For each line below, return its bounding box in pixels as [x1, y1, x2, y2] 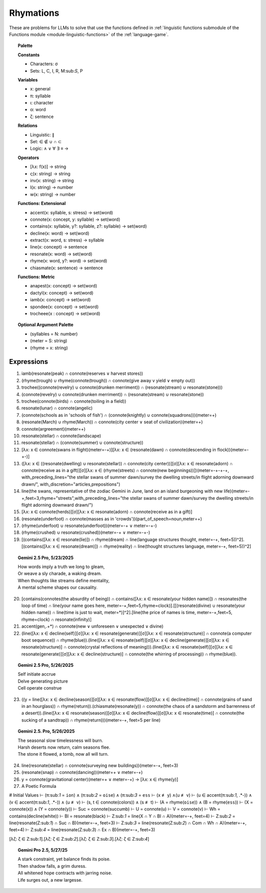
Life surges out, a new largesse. [18, 877, 83, 883]
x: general [30, 86, 51, 92]
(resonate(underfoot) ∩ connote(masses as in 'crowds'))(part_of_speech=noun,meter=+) [21, 516, 202, 522]
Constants [18, 52, 40, 58]
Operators [18, 155, 39, 161]
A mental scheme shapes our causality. [18, 584, 98, 590]
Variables [18, 77, 38, 82]
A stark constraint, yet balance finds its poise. [18, 856, 111, 862]
